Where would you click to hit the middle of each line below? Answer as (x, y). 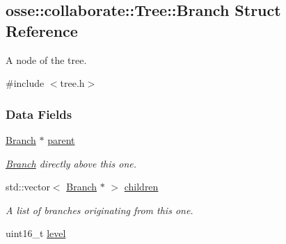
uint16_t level (36, 233)
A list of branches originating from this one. (100, 210)
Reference (42, 30)
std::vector (28, 187)
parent (61, 140)
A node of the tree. (46, 59)
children (141, 187)
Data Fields (39, 114)
